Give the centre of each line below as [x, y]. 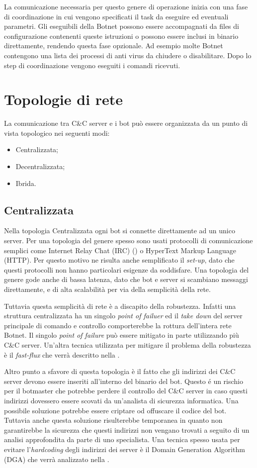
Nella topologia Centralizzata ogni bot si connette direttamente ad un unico [120, 231]
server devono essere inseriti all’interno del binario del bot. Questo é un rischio [124, 381]
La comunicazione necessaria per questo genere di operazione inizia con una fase [126, 6]
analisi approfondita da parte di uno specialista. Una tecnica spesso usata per [122, 439]
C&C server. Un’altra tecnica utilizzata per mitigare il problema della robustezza [128, 344]
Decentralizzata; [40, 166]
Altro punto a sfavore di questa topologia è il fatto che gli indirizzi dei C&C [120, 371]
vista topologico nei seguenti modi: [57, 133]
